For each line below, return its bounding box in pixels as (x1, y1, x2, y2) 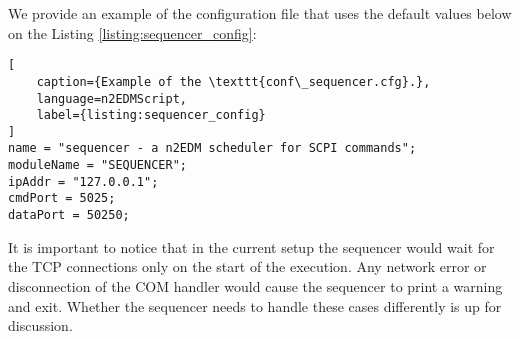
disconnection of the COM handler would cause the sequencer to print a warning (8, 275, 503, 296)
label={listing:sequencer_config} (36, 108, 266, 123)
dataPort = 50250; (8, 208, 130, 223)
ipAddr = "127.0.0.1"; (8, 174, 159, 189)
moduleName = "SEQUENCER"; (8, 158, 187, 173)
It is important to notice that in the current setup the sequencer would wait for (8, 236, 495, 257)
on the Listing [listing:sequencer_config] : (8, 22, 257, 43)
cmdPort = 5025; (8, 191, 116, 206)
